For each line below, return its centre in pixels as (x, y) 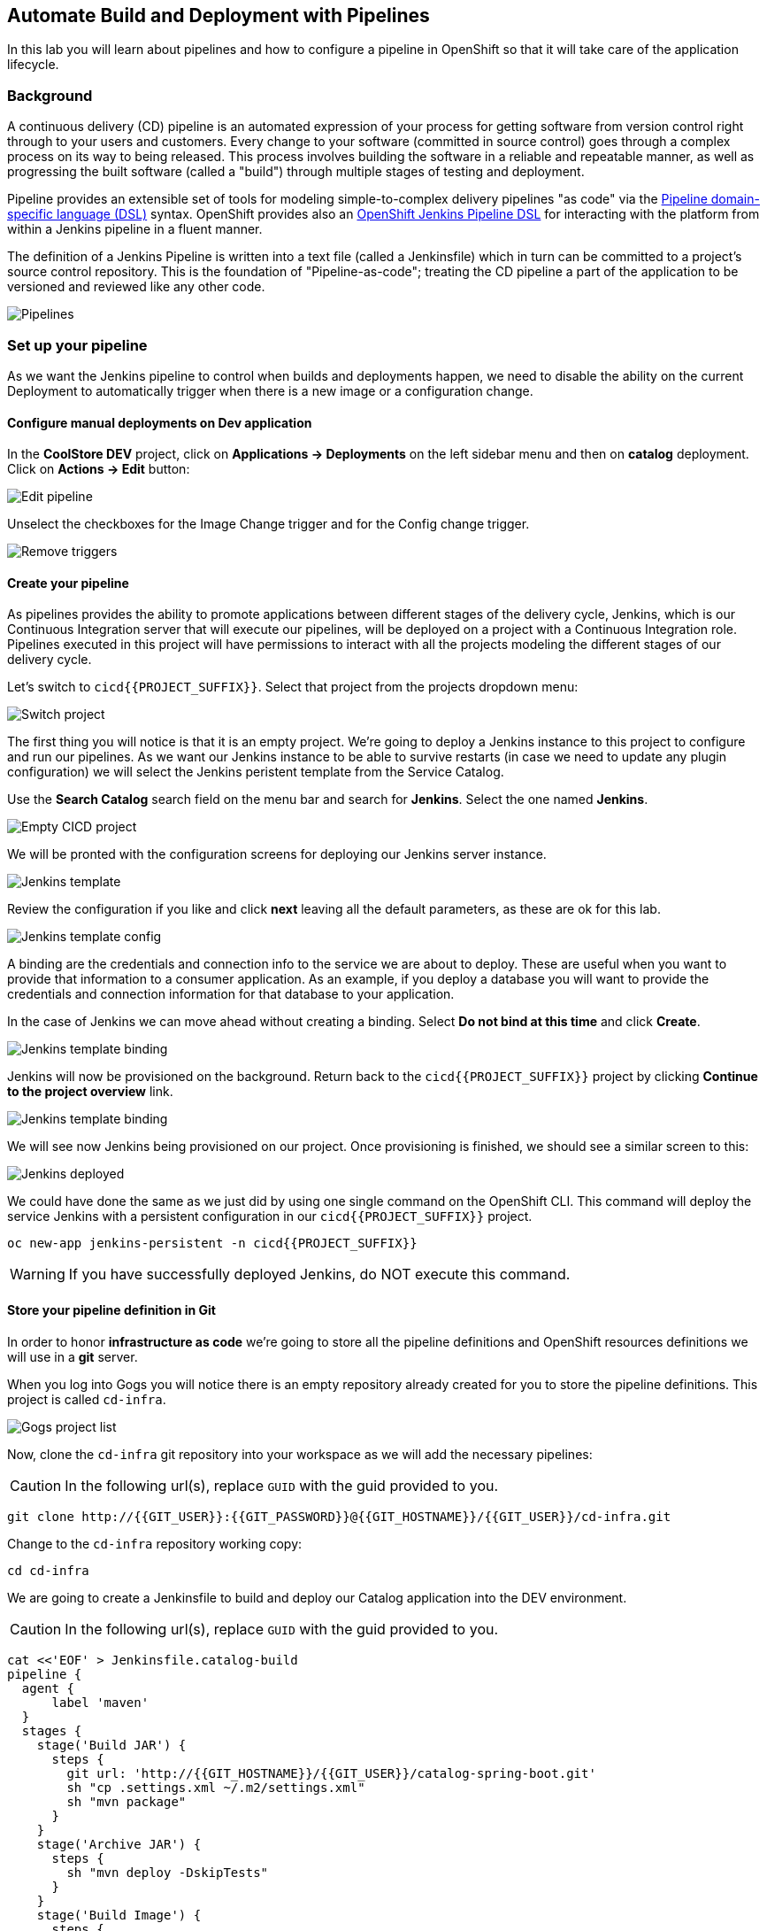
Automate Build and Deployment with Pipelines (219, 15)
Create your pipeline (68, 583)
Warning (38, 1274)
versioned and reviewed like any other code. (136, 287)
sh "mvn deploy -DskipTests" (168, 1872)
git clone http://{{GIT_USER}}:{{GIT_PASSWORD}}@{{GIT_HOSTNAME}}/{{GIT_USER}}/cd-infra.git (339, 1516)
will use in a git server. (73, 1356)
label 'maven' (100, 1702)
